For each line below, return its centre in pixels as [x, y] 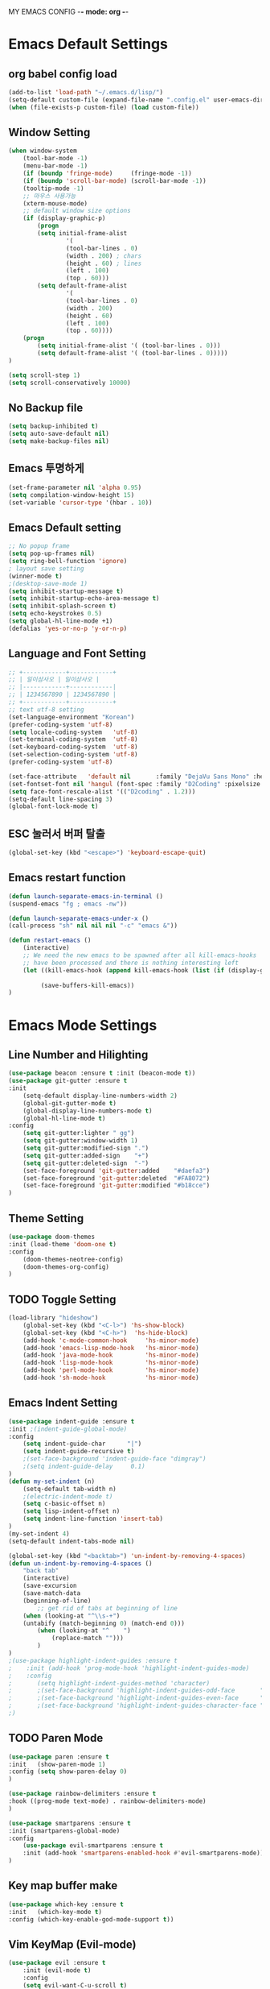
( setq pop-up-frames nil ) [51, 554]
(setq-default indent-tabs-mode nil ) [72, 1541]
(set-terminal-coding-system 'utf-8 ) [73, 740]
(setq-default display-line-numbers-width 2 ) [100, 1096]
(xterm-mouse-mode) [55, 203]
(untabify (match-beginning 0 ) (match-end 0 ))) [104, 1623]
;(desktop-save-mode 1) [48, 583]
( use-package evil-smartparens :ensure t [93, 1846]
